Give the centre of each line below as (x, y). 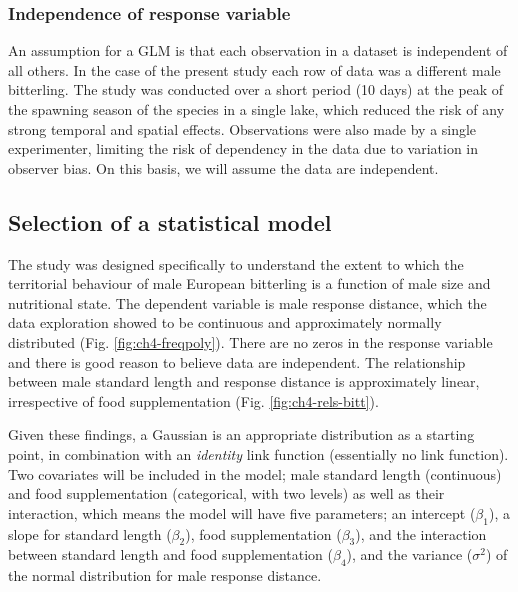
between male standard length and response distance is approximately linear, (244, 381)
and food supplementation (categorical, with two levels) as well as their (226, 493)
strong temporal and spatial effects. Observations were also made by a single (242, 128)
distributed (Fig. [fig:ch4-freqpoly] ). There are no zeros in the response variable (250, 341)
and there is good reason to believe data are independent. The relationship (237, 361)
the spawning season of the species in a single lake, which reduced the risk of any (256, 109)
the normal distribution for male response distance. (165, 575)
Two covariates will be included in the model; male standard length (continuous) (255, 473)
